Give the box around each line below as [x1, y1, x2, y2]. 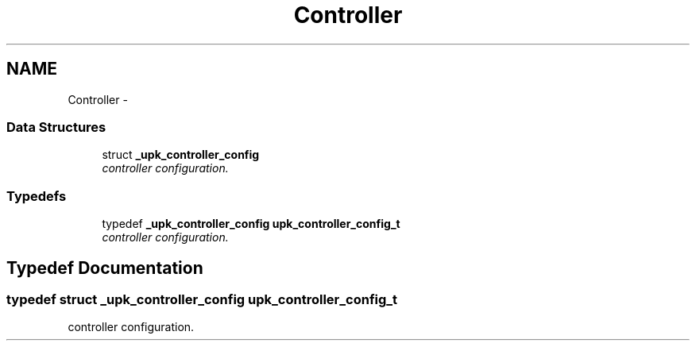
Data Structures [6, 118, 106, 135]
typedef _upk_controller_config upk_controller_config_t [102, 217, 400, 231]
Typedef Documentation [6, 257, 203, 278]
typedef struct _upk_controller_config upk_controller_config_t [6, 291, 398, 307]
